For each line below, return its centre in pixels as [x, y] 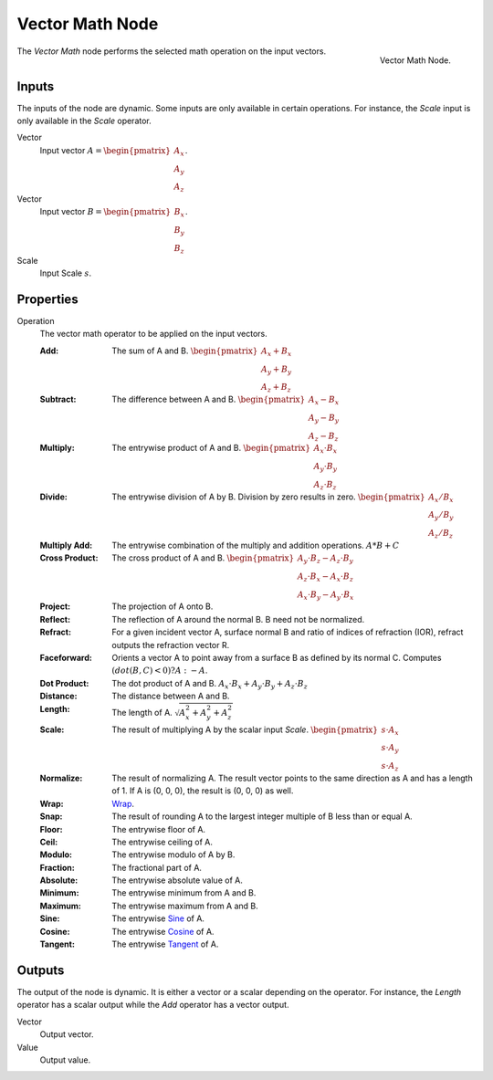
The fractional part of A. [157, 867]
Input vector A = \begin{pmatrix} [105, 150]
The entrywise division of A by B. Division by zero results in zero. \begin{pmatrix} [268, 497]
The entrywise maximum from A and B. [185, 906]
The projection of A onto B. [163, 606]
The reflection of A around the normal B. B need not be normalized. [238, 619]
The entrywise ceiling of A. [163, 842]
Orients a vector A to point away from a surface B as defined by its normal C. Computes [277, 657]
